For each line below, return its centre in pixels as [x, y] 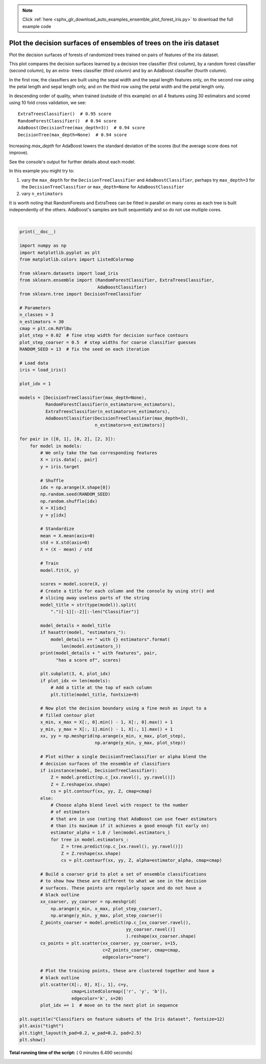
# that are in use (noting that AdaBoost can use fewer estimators [134, 819]
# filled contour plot [68, 715]
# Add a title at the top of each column [101, 688]
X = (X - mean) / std [66, 550]
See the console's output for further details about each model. [72, 162]
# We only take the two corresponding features [99, 453]
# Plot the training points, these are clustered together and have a [127, 971]
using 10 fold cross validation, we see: [48, 103]
